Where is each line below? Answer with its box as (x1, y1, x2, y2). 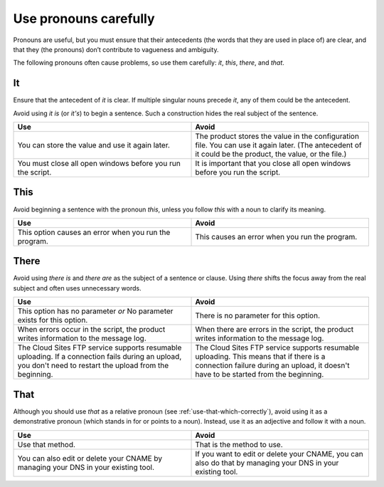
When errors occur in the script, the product (17, 325, 166, 335)
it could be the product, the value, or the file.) (195, 150, 347, 159)
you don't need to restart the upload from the (17, 360, 169, 370)
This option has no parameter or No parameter (17, 306, 174, 316)
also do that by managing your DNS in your (195, 458, 339, 468)
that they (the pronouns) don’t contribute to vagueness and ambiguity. (13, 45, 220, 53)
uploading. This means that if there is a (195, 352, 326, 362)
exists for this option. (17, 315, 88, 325)
